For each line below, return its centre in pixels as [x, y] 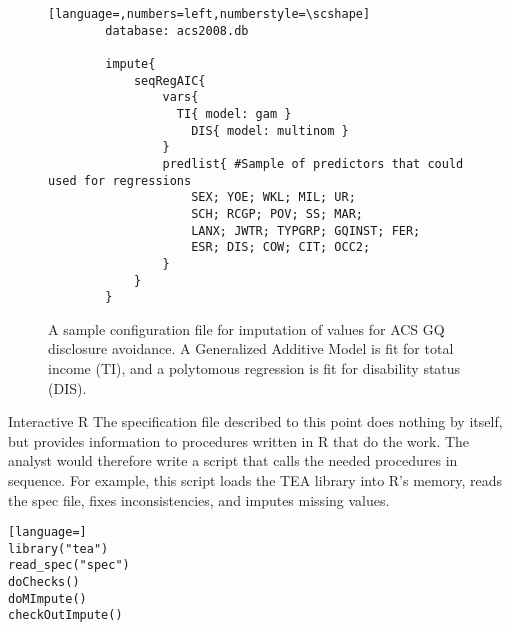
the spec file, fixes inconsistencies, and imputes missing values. [199, 499]
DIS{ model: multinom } [270, 130]
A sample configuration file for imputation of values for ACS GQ [246, 328]
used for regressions [120, 180]
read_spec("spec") [69, 565]
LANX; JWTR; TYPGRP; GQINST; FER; [306, 230]
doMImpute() [47, 598]
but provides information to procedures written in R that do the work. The [239, 440]
